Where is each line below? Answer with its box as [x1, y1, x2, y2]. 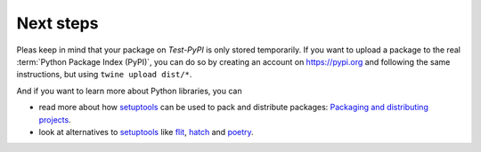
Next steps [16, 13, 99, 33]
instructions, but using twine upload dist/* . [16, 69, 192, 80]
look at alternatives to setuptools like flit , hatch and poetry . [38, 126, 254, 137]
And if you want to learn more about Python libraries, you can [16, 85, 242, 96]
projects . [38, 114, 71, 124]
